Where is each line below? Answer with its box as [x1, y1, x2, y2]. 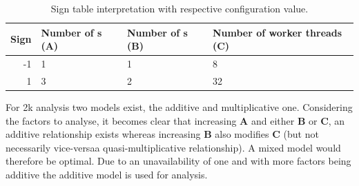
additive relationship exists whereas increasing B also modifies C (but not [6, 127, 319, 141]
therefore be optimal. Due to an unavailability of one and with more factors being [6, 154, 351, 168]
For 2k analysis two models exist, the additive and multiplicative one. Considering [6, 99, 353, 114]
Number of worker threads [212, 25, 342, 39]
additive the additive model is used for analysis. [6, 167, 208, 181]
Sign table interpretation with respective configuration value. [50, 1, 309, 15]
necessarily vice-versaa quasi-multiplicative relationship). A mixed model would [6, 140, 341, 154]
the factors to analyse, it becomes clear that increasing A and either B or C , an [6, 113, 345, 127]
